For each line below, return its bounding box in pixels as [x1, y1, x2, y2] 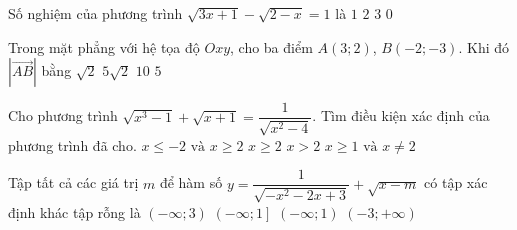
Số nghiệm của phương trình [8, 3, 183, 23]
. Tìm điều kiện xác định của [312, 105, 490, 126]
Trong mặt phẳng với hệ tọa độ [8, 36, 200, 57]
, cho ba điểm [230, 36, 313, 57]
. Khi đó [458, 36, 510, 57]
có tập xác [424, 172, 488, 193]
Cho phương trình [8, 105, 118, 126]
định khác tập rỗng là [8, 201, 141, 222]
